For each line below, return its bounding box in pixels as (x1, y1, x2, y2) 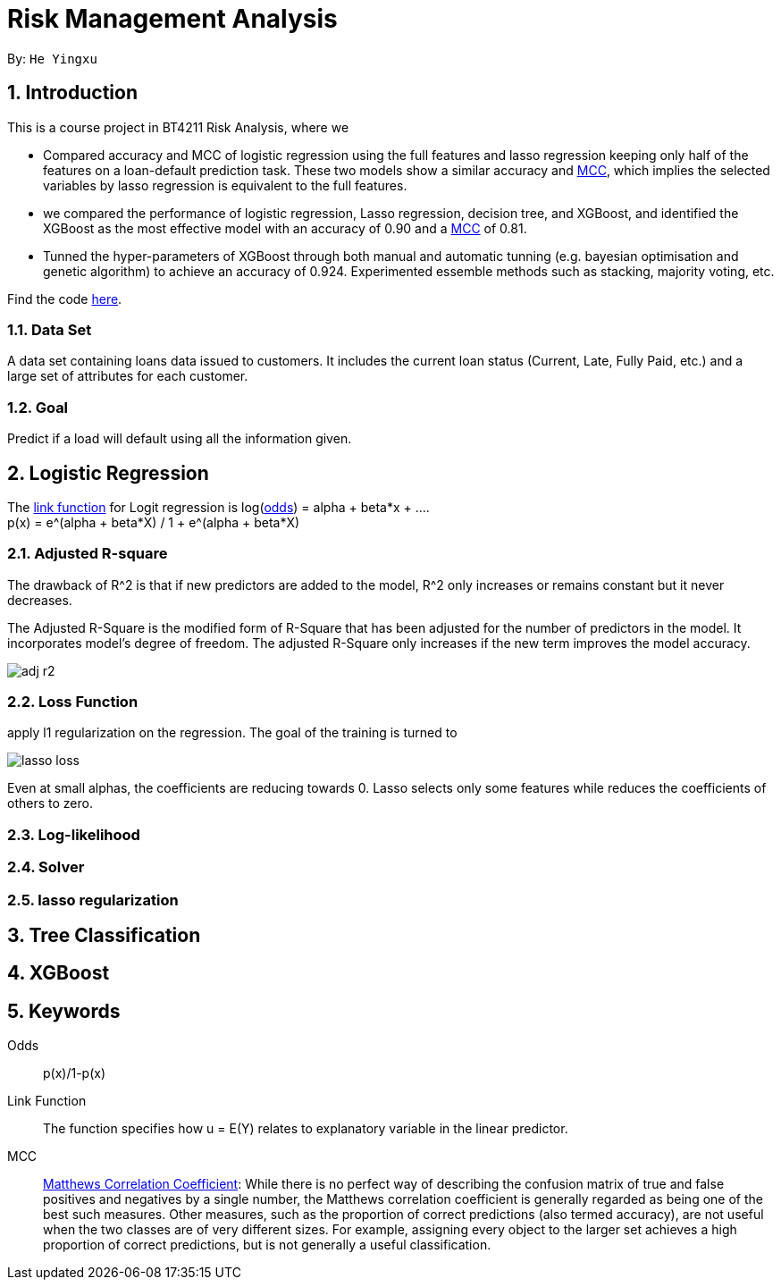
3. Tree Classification (7, 923, 201, 946)
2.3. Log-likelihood (7, 825, 140, 844)
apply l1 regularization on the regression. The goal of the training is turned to (7, 725, 458, 741)
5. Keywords (7, 999, 121, 1022)
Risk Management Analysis (7, 4, 338, 34)
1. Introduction (7, 81, 138, 105)
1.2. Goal (7, 398, 69, 416)
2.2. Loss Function (7, 693, 139, 711)
